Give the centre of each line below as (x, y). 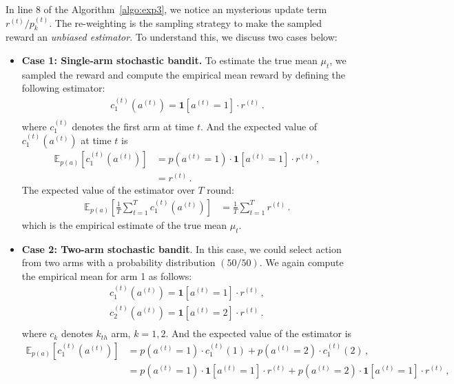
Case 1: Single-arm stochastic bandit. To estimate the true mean (169, 60)
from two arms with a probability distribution (118, 262)
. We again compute (301, 262)
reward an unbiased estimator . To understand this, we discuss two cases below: (172, 37)
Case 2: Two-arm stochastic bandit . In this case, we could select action (182, 249)
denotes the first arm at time (133, 126)
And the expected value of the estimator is (261, 333)
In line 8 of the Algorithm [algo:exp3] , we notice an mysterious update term (166, 9)
